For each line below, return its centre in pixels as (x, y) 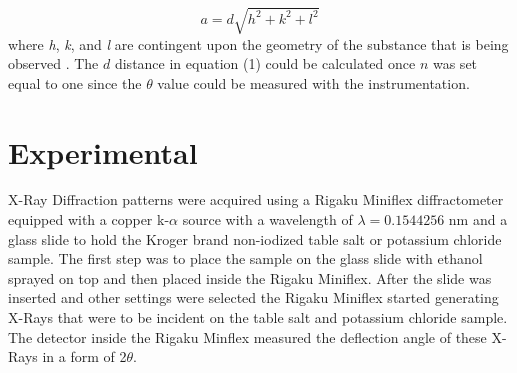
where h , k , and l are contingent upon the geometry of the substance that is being (258, 43)
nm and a (478, 219)
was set (455, 63)
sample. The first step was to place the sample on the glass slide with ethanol (245, 258)
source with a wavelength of (267, 219)
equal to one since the (75, 82)
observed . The (53, 63)
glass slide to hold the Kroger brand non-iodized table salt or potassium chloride (255, 238)
